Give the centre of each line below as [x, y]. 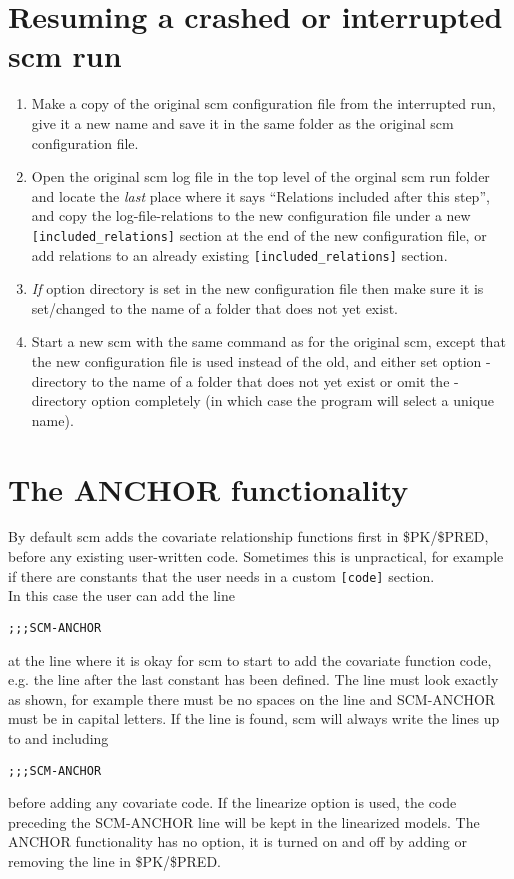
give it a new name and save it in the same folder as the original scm [242, 122]
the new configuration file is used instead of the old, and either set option [256, 360]
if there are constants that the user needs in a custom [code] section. [221, 575]
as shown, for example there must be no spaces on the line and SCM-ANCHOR [252, 698]
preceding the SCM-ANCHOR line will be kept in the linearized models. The [244, 821]
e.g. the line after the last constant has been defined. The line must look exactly [253, 679]
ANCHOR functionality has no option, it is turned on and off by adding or [237, 841]
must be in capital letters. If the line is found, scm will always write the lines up [254, 718]
